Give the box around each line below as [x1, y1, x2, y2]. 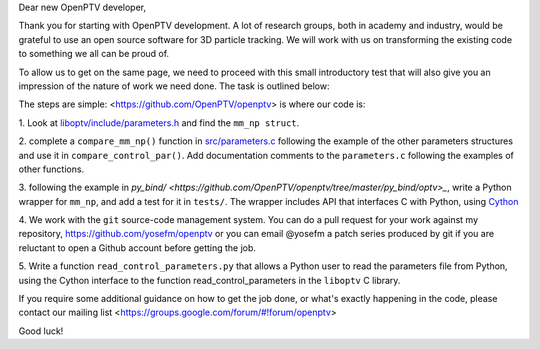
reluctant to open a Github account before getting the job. [18, 241, 257, 254]
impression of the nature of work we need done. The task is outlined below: [18, 80, 330, 92]
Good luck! [18, 325, 64, 337]
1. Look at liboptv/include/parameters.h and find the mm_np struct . [18, 116, 300, 129]
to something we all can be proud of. [18, 48, 170, 60]
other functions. [18, 163, 85, 175]
